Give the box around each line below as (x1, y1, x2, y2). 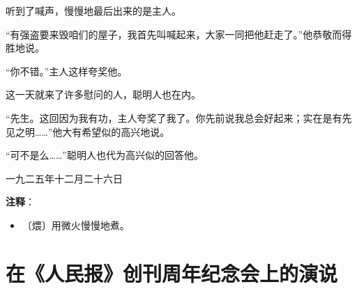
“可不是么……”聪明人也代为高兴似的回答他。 (6, 148, 204, 162)
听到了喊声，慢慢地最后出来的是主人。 (6, 3, 181, 17)
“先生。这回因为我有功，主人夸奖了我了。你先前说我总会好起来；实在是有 (6, 110, 342, 125)
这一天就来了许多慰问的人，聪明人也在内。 (6, 87, 201, 102)
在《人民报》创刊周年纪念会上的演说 (6, 258, 338, 287)
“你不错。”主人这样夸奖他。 (6, 63, 128, 78)
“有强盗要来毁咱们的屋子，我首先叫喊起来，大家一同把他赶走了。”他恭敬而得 (6, 26, 352, 41)
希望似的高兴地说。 (82, 124, 170, 139)
